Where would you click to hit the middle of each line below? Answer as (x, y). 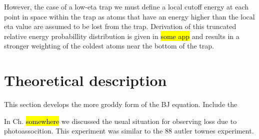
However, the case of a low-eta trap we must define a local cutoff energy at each (126, 6)
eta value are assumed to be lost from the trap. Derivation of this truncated (120, 26)
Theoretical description (85, 80)
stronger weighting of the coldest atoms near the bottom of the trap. (109, 46)
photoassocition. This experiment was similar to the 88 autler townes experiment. (129, 131)
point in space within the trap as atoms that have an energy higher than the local (129, 16)
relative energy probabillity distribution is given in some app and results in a (122, 36)
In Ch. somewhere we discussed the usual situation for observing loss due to (120, 121)
